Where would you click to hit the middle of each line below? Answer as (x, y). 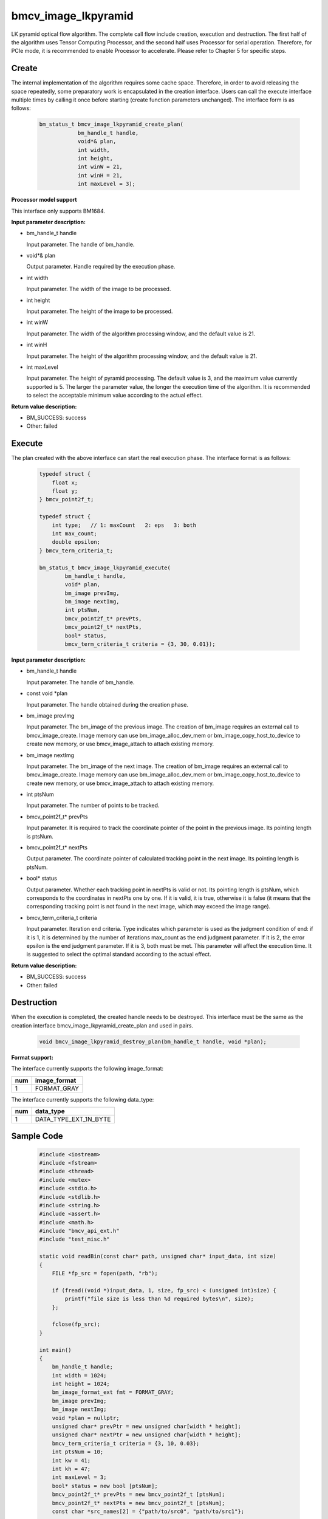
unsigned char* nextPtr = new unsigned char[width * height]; (146, 1435)
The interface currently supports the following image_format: (87, 1069)
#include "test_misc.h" (75, 1239)
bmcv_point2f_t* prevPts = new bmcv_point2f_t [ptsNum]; (138, 1494)
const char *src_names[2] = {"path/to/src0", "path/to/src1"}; (148, 1511)
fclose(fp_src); (76, 1324)
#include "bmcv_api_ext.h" (79, 1231)
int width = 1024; (79, 1375)
